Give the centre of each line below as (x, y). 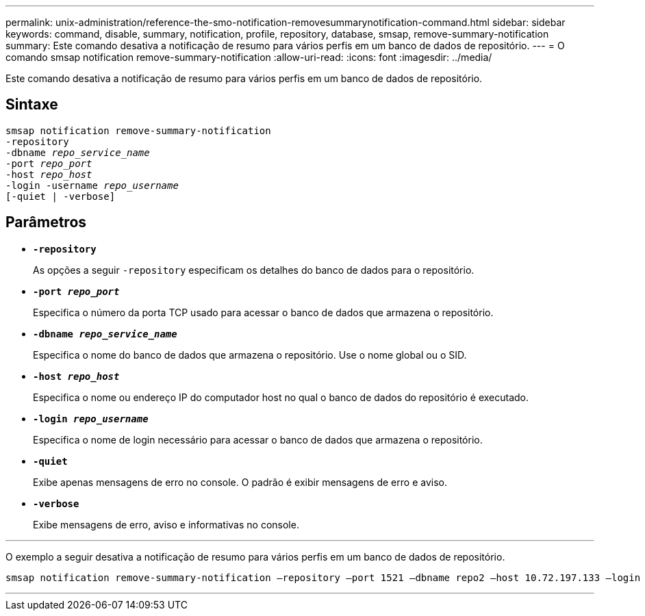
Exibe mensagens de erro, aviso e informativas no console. (166, 524)
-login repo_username (91, 419)
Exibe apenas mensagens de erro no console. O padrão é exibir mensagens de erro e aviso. (240, 482)
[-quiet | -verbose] (61, 196)
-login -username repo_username (92, 185)
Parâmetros (46, 222)
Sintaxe (32, 105)
